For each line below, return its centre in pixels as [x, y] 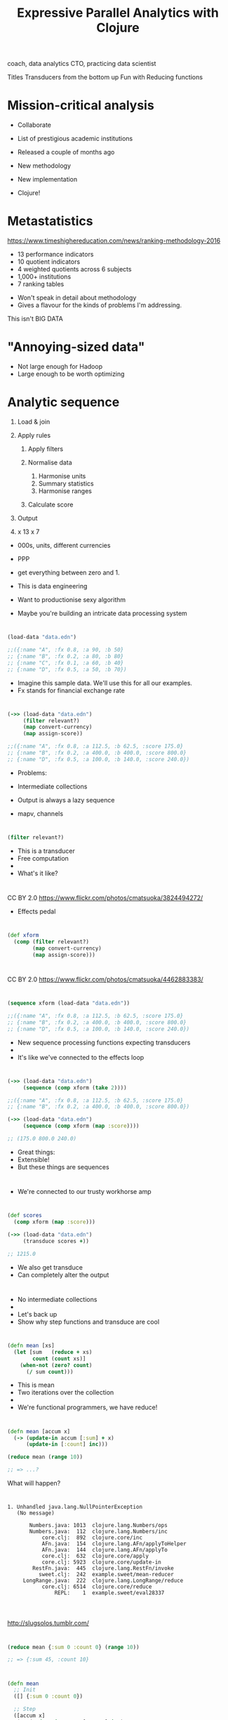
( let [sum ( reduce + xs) [53, 1352]
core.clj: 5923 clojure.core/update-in [101, 1562]
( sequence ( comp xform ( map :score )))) [81, 1126]
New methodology [44, 166]
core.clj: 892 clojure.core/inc [92, 1538]
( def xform [23, 935]
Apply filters [46, 449]
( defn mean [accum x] [39, 1431]
